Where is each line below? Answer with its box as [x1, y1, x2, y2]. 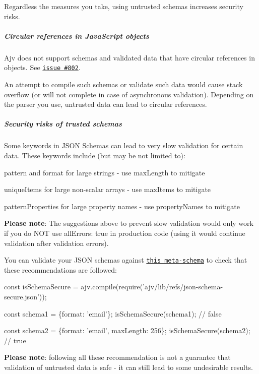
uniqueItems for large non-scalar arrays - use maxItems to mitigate [4, 184, 211, 195]
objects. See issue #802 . [4, 62, 81, 73]
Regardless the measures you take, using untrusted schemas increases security [4, 1, 243, 11]
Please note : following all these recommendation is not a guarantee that [4, 352, 231, 362]
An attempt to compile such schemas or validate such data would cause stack [4, 79, 243, 89]
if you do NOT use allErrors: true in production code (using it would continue [4, 227, 245, 238]
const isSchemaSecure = [4, 281, 79, 292]
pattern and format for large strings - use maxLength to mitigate [4, 167, 205, 177]
